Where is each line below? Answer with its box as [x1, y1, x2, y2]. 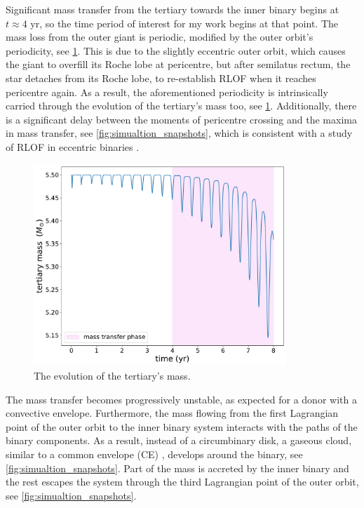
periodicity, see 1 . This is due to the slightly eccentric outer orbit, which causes [6, 43, 346, 58]
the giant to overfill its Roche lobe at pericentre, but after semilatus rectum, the [6, 57, 351, 72]
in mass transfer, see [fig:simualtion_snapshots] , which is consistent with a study [6, 126, 353, 140]
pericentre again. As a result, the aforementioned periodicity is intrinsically [6, 84, 328, 99]
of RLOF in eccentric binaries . [6, 139, 140, 154]
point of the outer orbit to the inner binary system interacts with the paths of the [6, 419, 358, 434]
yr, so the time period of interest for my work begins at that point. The [30, 15, 339, 30]
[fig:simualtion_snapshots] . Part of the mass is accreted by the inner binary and [6, 460, 349, 475]
